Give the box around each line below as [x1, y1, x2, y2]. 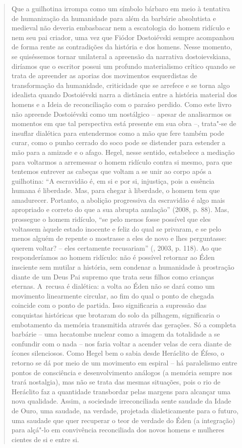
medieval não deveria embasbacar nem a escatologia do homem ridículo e [11, 22, 230, 33]
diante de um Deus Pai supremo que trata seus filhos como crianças [11, 271, 214, 281]
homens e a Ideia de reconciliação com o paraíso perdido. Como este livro [11, 99, 232, 109]
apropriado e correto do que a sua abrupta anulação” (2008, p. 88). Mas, [11, 204, 229, 214]
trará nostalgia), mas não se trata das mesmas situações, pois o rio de [11, 377, 220, 387]
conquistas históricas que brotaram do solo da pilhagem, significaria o [11, 310, 220, 320]
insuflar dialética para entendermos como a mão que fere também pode [11, 128, 224, 138]
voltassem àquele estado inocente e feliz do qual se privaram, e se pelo [11, 223, 221, 234]
